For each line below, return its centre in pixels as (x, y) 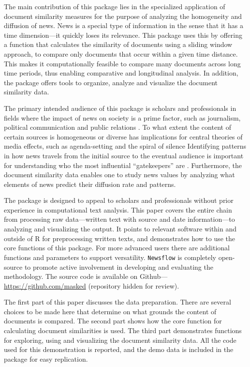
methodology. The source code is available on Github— (86, 276)
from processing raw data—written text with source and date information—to (119, 219)
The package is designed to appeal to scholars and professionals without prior (119, 200)
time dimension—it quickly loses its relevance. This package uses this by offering (123, 35)
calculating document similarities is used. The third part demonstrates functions (123, 330)
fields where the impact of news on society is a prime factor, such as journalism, (122, 117)
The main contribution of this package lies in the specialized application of (115, 6)
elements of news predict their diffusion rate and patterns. (90, 184)
